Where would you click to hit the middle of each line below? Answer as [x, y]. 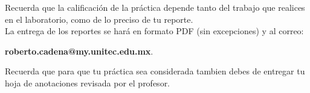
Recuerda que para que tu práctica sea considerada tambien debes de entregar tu [155, 71]
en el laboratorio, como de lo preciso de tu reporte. [99, 19]
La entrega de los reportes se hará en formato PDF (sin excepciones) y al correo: [154, 31]
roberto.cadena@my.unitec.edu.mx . [79, 51]
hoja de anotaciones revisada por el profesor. [88, 82]
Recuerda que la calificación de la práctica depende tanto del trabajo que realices [155, 7]
